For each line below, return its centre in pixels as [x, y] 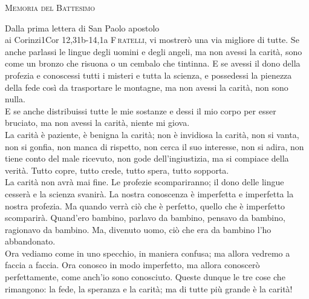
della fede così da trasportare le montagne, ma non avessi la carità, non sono [147, 87]
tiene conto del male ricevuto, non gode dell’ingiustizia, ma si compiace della [147, 158]
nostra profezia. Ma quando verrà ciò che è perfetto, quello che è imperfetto [145, 205]
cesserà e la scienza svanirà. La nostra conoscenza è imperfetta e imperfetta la [149, 193]
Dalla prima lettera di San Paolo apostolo [82, 28]
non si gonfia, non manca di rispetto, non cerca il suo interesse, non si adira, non [154, 146]
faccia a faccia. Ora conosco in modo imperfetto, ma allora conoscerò [132, 265]
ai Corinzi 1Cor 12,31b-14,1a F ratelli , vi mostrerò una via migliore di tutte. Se [152, 40]
